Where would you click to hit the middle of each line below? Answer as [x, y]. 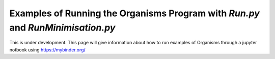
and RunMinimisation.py [62, 27]
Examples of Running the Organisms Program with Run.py [134, 13]
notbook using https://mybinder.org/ [48, 50]
